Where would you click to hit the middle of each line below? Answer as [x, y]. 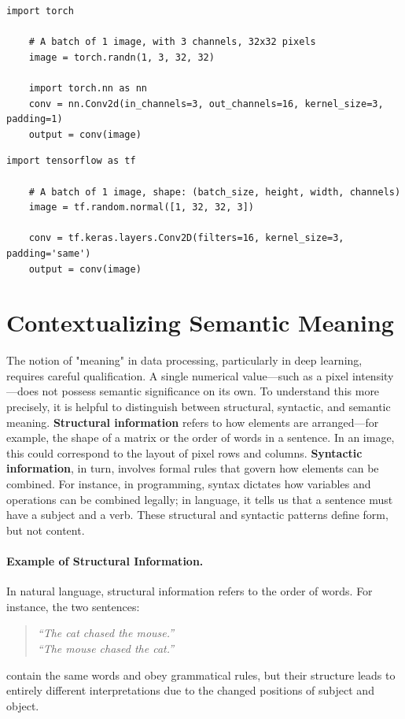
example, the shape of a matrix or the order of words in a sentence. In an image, [201, 437]
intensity [373, 375]
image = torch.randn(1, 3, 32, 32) [121, 57]
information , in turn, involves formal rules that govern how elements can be [193, 468]
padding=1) [35, 119]
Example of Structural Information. [105, 560]
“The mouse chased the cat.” [106, 648]
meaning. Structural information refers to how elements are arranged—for [193, 422]
